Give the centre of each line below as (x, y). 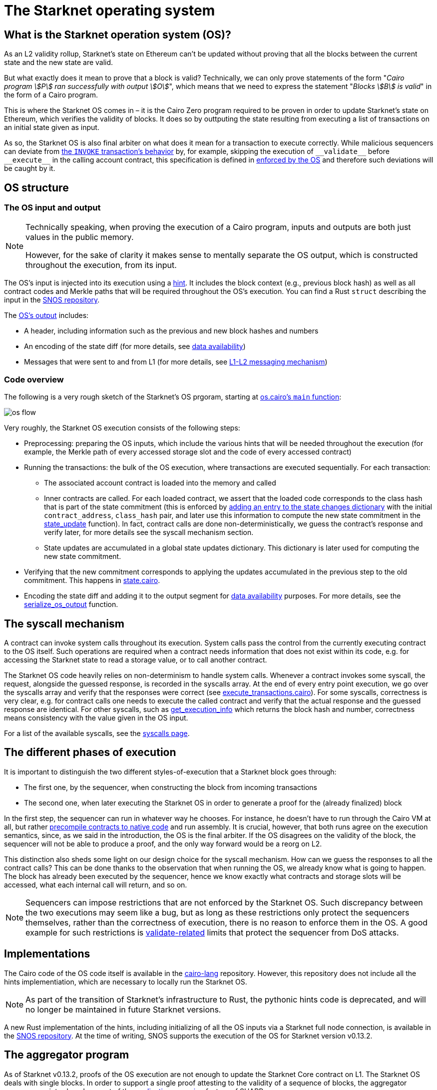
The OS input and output (52, 208)
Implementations (47, 954)
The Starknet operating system (110, 10)
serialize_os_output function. (71, 604)
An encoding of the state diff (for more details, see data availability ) (135, 346)
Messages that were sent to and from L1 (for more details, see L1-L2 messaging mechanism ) (176, 362)
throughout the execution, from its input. (101, 265)
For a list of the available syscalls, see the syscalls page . (97, 733)
